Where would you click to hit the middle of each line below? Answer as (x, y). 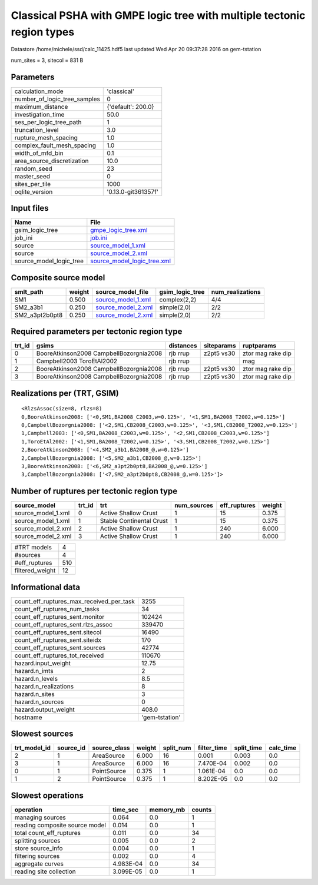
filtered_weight (35, 571)
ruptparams (259, 346)
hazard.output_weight (44, 710)
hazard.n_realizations (44, 686)
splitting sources (38, 840)
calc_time (283, 748)
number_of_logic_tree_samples (57, 99)
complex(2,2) (178, 299)
